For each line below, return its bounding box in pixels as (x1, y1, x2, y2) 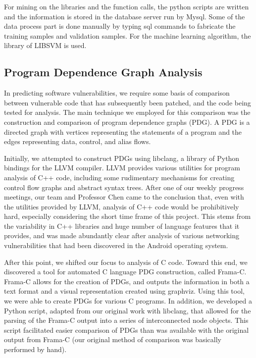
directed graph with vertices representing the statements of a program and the (4, 126, 242, 137)
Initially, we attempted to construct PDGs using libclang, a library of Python (4, 153, 240, 163)
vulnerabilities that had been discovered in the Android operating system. (4, 240, 228, 251)
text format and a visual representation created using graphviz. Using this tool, (4, 286, 245, 296)
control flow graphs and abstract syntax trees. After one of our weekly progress (4, 182, 244, 192)
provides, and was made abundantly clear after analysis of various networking (4, 230, 240, 241)
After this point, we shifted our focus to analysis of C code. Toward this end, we (4, 256, 248, 267)
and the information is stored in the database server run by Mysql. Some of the (4, 11, 245, 21)
